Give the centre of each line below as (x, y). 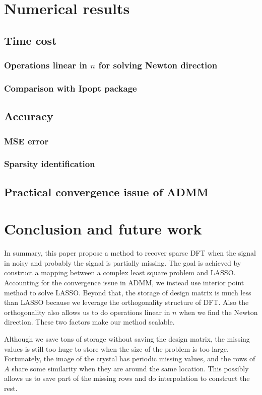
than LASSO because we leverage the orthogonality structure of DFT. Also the (126, 302)
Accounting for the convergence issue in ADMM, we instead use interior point (124, 282)
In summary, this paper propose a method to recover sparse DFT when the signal (130, 253)
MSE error (26, 141)
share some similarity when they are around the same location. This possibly (130, 368)
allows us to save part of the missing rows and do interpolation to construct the (127, 378)
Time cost (30, 40)
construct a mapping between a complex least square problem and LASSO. (120, 272)
